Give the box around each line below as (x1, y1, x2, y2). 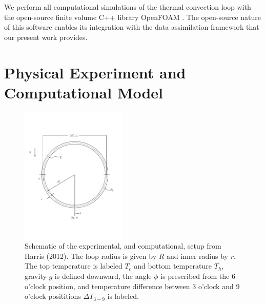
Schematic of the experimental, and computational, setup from (25, 240, 221, 251)
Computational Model (4, 82, 164, 103)
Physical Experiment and (4, 62, 186, 83)
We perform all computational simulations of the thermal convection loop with (4, 2, 251, 12)
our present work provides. (4, 31, 88, 42)
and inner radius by (166, 250, 228, 261)
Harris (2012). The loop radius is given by (25, 250, 157, 261)
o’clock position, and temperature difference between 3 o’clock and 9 (25, 280, 240, 291)
